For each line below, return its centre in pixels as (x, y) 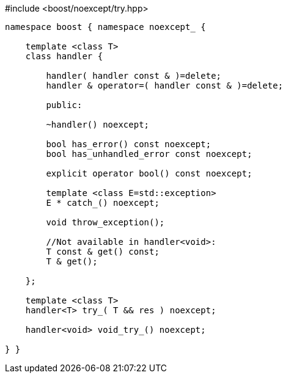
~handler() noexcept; (98, 125)
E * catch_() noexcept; (103, 203)
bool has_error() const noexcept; (129, 144)
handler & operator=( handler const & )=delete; (165, 85)
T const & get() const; (103, 252)
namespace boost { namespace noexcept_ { (105, 27)
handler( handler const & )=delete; (134, 76)
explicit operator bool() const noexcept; (149, 173)
